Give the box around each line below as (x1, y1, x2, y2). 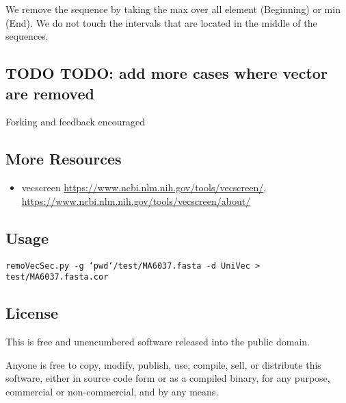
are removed (5, 82, 94, 103)
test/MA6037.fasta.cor (5, 272, 109, 282)
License (5, 302, 59, 323)
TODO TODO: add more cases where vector (5, 62, 328, 84)
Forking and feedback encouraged (5, 114, 146, 129)
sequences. (5, 29, 49, 43)
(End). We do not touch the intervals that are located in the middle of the (5, 15, 317, 29)
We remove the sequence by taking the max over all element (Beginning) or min (5, 2, 341, 16)
